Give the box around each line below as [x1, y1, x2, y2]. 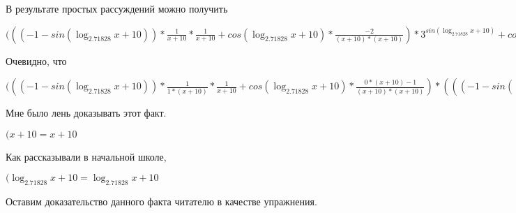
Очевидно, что [6, 53, 67, 68]
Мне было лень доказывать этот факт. [6, 105, 167, 120]
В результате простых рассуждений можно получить [6, 1, 228, 15]
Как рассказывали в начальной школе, [6, 149, 167, 163]
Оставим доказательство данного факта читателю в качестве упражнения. [6, 194, 317, 209]
